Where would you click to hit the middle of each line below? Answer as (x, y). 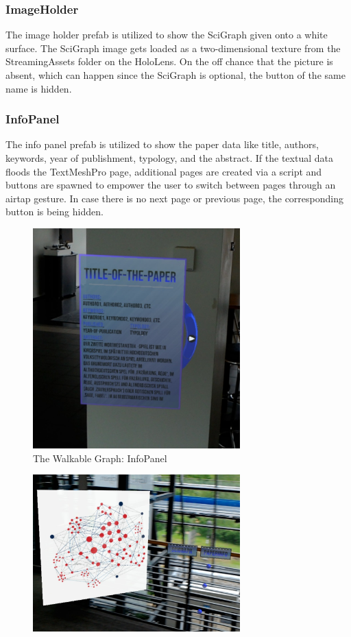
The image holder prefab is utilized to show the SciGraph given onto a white (167, 35)
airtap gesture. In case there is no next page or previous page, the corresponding (174, 198)
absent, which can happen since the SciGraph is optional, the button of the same (175, 75)
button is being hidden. (55, 212)
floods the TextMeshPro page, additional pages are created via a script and (164, 171)
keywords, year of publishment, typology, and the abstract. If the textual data (169, 158)
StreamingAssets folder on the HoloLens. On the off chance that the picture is (169, 61)
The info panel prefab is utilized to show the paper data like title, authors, (162, 144)
